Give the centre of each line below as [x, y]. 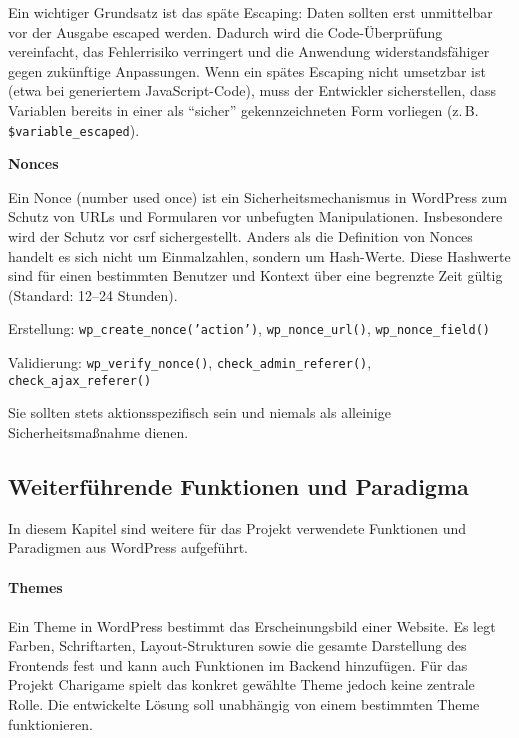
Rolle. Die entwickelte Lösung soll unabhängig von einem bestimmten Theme [244, 704]
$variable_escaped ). [74, 129]
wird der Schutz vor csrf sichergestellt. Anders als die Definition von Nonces [240, 236]
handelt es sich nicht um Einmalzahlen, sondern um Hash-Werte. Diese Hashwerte [259, 255]
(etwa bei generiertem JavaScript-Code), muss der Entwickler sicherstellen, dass [252, 90]
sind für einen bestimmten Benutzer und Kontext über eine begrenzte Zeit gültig [255, 275]
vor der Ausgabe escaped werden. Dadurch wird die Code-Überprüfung [225, 31]
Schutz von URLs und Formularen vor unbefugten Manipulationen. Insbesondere [255, 216]
